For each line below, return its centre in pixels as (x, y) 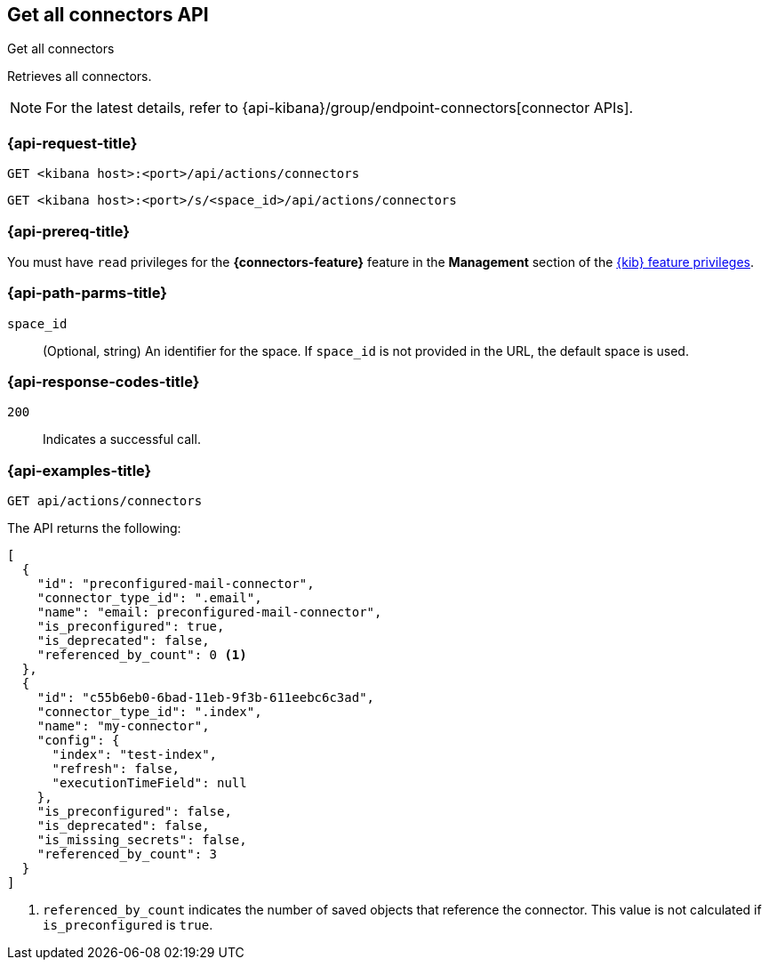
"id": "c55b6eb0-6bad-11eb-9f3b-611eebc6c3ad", (206, 698)
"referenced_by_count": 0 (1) (142, 655)
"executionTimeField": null (149, 783)
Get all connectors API (108, 15)
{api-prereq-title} (68, 231)
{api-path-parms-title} (87, 293)
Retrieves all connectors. (80, 77)
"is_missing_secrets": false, (142, 840)
